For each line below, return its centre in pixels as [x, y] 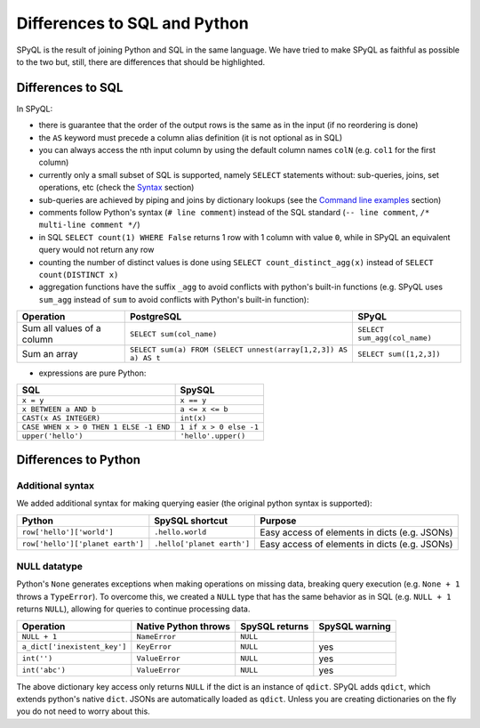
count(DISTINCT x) [79, 275]
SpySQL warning [355, 626]
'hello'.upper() [213, 436]
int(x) [193, 418]
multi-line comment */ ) [90, 225]
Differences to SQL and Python [132, 23]
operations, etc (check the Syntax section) [116, 188]
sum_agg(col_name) [394, 338]
